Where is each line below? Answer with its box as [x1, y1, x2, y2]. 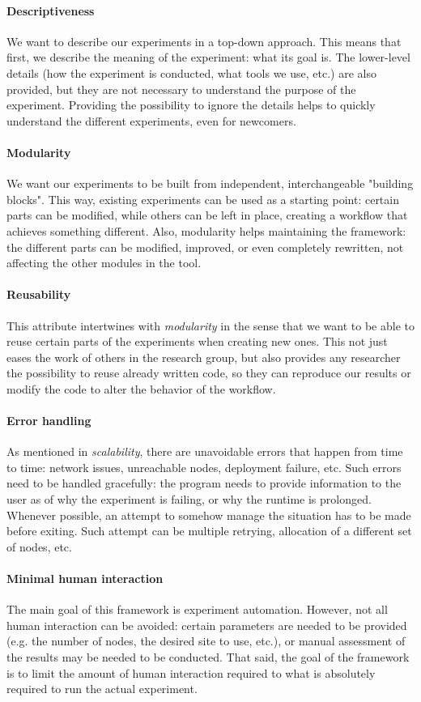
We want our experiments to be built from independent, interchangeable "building [6, 175, 414, 192]
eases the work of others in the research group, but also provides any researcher [6, 348, 401, 365]
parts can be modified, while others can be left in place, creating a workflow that [6, 206, 408, 223]
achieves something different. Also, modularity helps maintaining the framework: [6, 222, 406, 239]
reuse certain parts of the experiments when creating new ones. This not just [6, 333, 388, 350]
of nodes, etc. [6, 538, 72, 555]
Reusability [6, 286, 71, 303]
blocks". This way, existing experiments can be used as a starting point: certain [6, 190, 399, 207]
